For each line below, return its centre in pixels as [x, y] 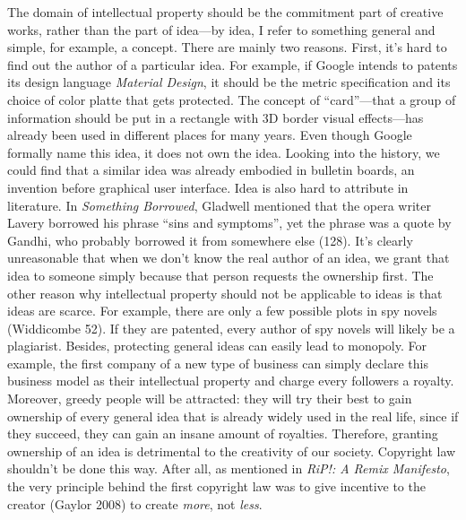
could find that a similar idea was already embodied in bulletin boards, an [211, 170]
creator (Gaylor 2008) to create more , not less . [135, 503]
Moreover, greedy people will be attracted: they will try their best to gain [210, 399]
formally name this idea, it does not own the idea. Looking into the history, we [224, 152]
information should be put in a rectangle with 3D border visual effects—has [216, 117]
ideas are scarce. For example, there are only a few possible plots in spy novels [222, 311]
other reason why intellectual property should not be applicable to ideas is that [225, 293]
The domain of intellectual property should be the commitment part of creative [225, 12]
